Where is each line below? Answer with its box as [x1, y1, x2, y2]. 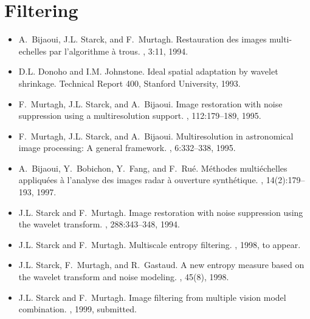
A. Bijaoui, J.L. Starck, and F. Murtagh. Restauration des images [18, 33, 267, 45]
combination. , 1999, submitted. [18, 303, 137, 315]
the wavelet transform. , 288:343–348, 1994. [18, 218, 180, 230]
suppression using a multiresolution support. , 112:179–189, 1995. [18, 109, 261, 122]
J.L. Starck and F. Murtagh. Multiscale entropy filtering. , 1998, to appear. [18, 238, 301, 250]
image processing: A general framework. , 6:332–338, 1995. [18, 141, 236, 154]
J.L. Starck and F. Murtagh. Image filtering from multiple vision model [18, 290, 286, 303]
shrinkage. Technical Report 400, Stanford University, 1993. [18, 76, 241, 89]
